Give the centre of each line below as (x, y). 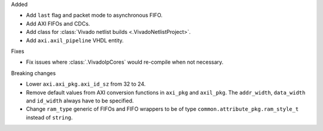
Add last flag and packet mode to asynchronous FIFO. (94, 15)
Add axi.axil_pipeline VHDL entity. (75, 40)
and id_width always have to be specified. (80, 101)
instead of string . (49, 117)
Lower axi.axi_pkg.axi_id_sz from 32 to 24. (86, 84)
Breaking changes (33, 73)
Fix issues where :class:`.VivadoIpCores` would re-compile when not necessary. (125, 62)
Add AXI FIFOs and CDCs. (58, 23)
